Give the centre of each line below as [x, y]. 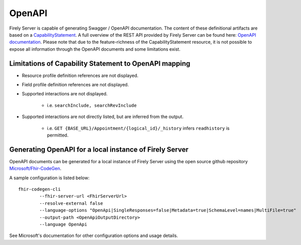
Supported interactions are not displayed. [65, 94]
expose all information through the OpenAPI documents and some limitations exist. [95, 49]
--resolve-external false [71, 203]
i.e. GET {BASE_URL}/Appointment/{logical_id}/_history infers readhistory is [138, 128]
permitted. [58, 135]
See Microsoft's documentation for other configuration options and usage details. [94, 235]
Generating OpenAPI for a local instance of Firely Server [99, 149]
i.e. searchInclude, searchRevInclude [92, 105]
